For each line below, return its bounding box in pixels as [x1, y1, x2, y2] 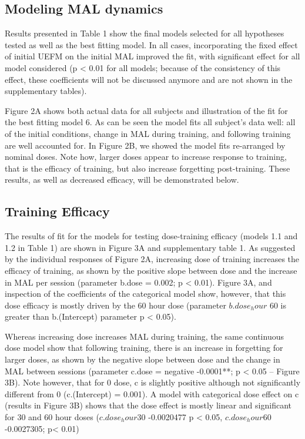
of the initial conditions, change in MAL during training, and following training [5, 127, 291, 139]
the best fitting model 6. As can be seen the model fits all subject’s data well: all [5, 116, 296, 128]
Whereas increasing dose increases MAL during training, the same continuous [5, 330, 284, 342]
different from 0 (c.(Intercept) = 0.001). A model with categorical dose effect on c [5, 387, 299, 400]
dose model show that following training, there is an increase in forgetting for [5, 341, 283, 354]
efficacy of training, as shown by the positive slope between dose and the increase [5, 264, 297, 276]
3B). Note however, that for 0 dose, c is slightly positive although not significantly [5, 376, 301, 388]
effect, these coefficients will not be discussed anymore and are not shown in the [5, 73, 293, 85]
